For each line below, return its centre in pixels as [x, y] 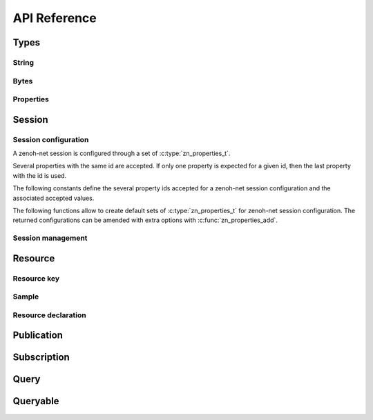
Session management [50, 238]
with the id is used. [40, 175]
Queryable [36, 401]
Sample [26, 297]
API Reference [55, 18]
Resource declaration [49, 315]
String [23, 62]
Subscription [41, 358]
